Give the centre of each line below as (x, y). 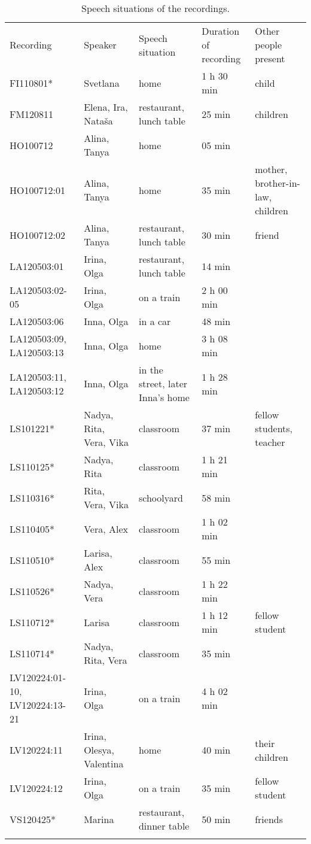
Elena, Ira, (106, 107)
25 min (216, 114)
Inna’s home (164, 397)
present (270, 58)
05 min (216, 145)
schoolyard (161, 497)
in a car (155, 321)
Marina (99, 819)
